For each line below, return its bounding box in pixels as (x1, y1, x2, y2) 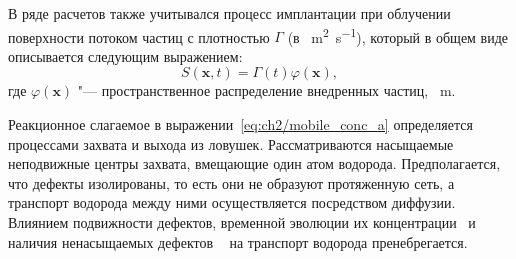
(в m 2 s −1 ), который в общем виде (287, 23, 509, 47)
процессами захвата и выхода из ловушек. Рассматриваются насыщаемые (8, 133, 454, 154)
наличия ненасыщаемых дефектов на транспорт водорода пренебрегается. (8, 231, 468, 252)
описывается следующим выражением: (8, 45, 243, 66)
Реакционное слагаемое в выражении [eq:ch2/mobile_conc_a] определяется (8, 114, 473, 135)
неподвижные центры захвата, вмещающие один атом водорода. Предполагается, (8, 153, 501, 174)
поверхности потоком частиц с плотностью (8, 26, 270, 47)
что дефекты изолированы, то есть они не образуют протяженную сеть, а (8, 172, 455, 193)
